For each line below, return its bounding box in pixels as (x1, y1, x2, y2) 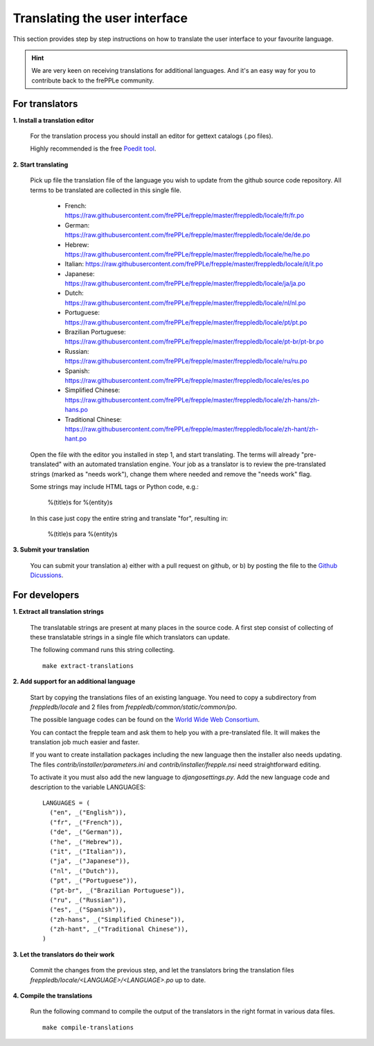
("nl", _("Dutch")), (49, 867, 120, 875)
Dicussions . (30, 571, 64, 579)
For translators (12, 98, 78, 110)
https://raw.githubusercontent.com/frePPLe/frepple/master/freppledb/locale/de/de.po (64, 231, 311, 239)
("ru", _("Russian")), (49, 895, 127, 904)
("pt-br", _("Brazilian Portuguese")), (49, 886, 185, 894)
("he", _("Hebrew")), (49, 838, 123, 846)
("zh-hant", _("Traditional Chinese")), (49, 925, 189, 933)
